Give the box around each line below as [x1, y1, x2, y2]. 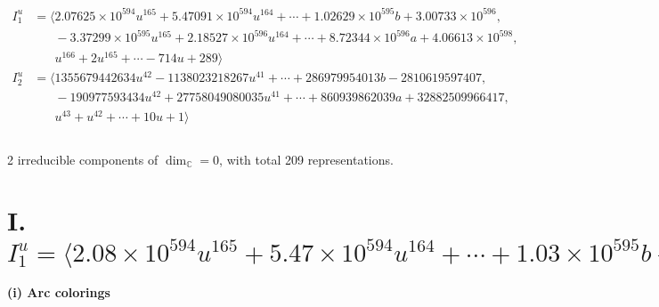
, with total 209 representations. [219, 149, 394, 168]
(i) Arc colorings [7, 283, 110, 302]
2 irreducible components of [7, 149, 159, 168]
